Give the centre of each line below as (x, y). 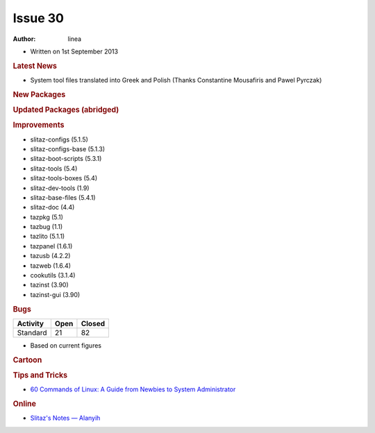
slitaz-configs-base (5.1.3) (68, 148)
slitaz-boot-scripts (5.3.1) (66, 159)
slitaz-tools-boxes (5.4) (64, 178)
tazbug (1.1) (47, 227)
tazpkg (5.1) (47, 217)
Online (24, 404)
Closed (93, 323)
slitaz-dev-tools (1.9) (60, 188)
